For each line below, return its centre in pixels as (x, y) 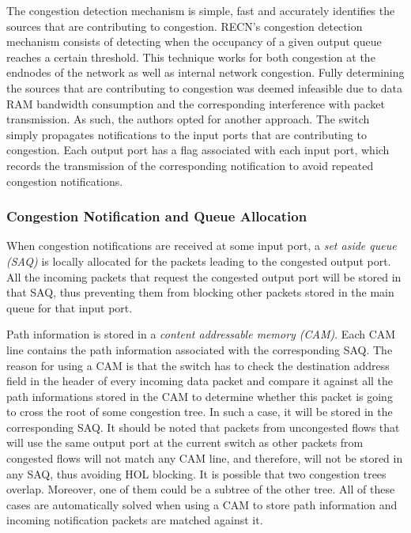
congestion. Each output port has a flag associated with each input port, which (198, 150)
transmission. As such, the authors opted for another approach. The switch (188, 119)
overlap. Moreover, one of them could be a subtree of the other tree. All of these (201, 489)
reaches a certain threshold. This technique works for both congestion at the (191, 57)
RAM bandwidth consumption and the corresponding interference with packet (196, 103)
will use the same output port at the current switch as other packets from (185, 442)
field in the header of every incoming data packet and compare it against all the (200, 381)
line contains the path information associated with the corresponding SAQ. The (200, 349)
